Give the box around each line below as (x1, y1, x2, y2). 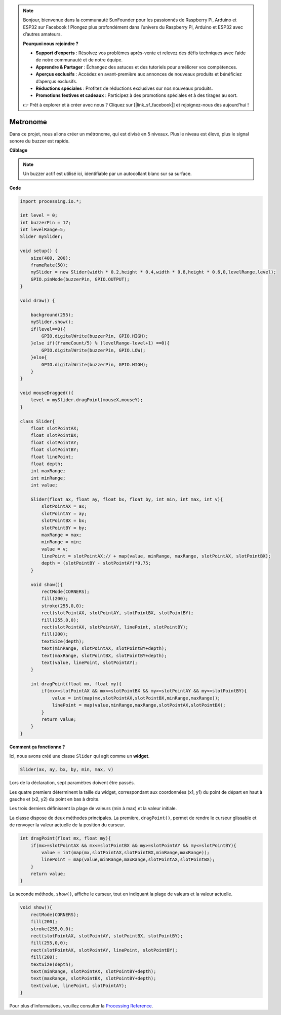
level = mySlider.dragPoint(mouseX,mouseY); (30, 397, 143, 403)
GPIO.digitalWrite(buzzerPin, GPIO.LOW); (41, 347, 146, 353)
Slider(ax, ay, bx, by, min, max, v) (20, 766, 114, 773)
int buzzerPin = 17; (20, 220, 71, 225)
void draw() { (20, 298, 55, 303)
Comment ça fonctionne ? (9, 744, 65, 750)
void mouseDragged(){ (20, 390, 74, 396)
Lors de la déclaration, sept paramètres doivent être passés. (9, 780, 135, 786)
